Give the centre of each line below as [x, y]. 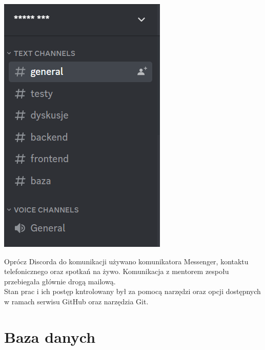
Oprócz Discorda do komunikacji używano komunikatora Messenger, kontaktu [126, 261]
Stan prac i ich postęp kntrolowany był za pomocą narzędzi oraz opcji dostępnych [132, 291]
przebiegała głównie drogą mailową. [60, 281]
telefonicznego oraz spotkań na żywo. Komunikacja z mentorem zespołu [117, 271]
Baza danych [50, 336]
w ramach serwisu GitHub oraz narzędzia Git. [76, 301]
